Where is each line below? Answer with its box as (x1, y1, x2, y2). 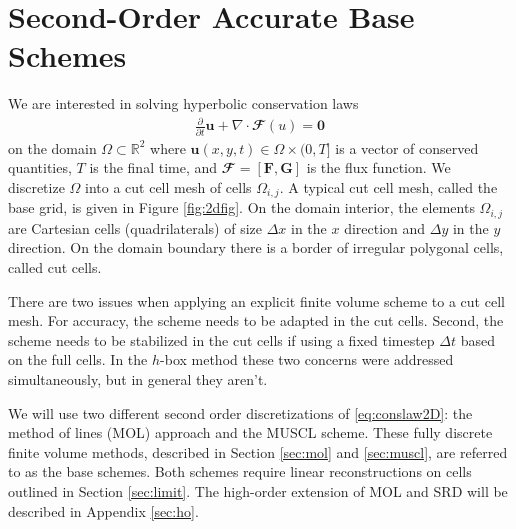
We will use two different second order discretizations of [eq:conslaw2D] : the (8, 402, 473, 423)
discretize (8, 176, 65, 197)
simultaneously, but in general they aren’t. (8, 369, 268, 390)
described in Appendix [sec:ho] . (8, 500, 199, 521)
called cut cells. (8, 257, 102, 278)
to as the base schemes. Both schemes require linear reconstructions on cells (8, 461, 472, 482)
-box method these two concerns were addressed (160, 349, 454, 370)
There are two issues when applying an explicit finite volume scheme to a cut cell (8, 290, 505, 311)
